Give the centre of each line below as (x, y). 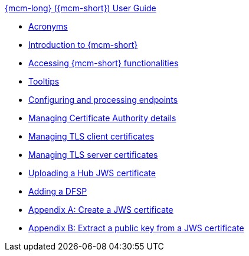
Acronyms (48, 26)
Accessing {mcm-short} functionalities (104, 63)
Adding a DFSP (58, 191)
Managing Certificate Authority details (102, 118)
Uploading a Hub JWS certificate (92, 173)
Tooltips (44, 81)
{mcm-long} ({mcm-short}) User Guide (81, 8)
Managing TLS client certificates (91, 136)
